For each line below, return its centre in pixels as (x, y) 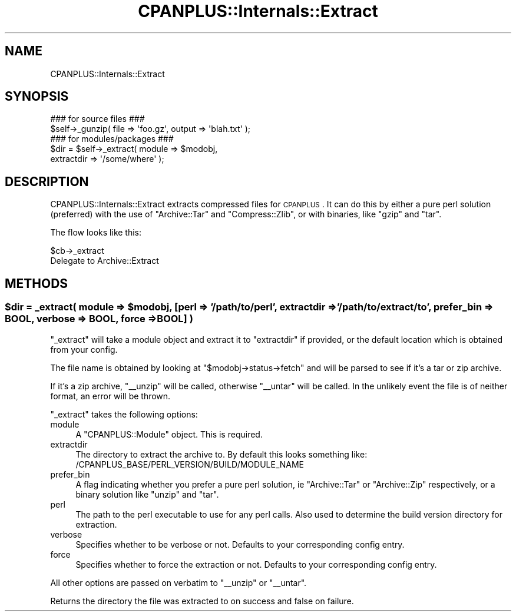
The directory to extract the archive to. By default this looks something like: (221, 454)
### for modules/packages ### (112, 139)
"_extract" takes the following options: (124, 414)
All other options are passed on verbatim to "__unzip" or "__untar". (178, 582)
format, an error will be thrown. (110, 396)
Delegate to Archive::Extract (105, 261)
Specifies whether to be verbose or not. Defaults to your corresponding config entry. (240, 544)
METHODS (37, 283)
